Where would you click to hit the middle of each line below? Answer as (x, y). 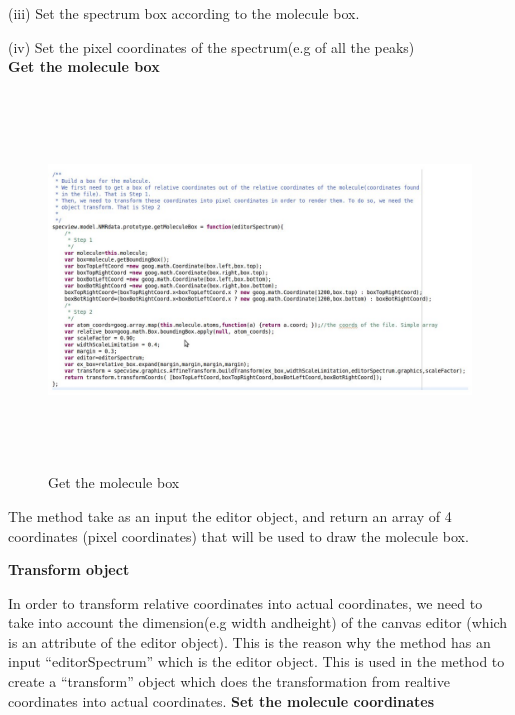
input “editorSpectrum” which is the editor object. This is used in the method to (256, 661)
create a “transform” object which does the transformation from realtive (229, 681)
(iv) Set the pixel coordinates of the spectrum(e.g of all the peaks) (211, 46)
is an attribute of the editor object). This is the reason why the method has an (249, 641)
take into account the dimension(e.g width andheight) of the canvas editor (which (258, 622)
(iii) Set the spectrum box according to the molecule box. (184, 13)
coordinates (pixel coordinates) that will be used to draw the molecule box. (238, 535)
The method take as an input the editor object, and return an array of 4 (230, 515)
